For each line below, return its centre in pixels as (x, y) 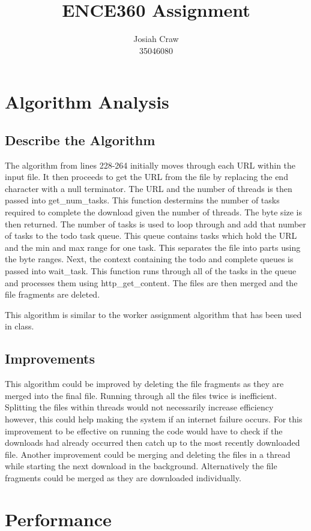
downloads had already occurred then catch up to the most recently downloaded (152, 442)
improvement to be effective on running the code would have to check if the (144, 430)
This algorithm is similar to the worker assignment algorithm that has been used (153, 314)
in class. (20, 326)
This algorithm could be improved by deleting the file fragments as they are (144, 384)
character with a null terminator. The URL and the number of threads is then (149, 188)
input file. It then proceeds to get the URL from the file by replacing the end (146, 177)
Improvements (50, 358)
